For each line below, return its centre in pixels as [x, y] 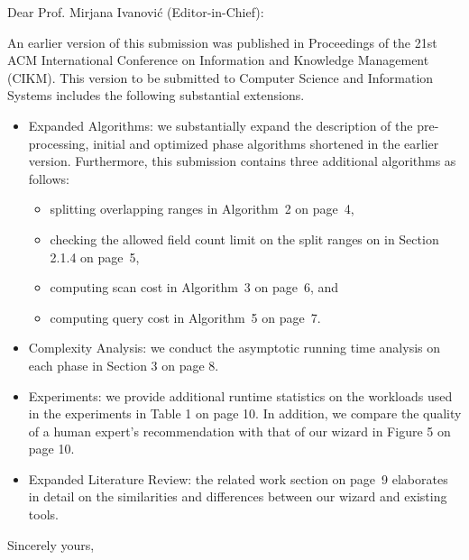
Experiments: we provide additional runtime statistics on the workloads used [240, 395]
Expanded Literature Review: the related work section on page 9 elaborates [238, 478]
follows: [49, 178]
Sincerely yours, [51, 544]
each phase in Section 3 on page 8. [124, 365]
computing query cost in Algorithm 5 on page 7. [185, 317]
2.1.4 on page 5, [95, 257]
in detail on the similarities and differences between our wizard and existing [238, 496]
